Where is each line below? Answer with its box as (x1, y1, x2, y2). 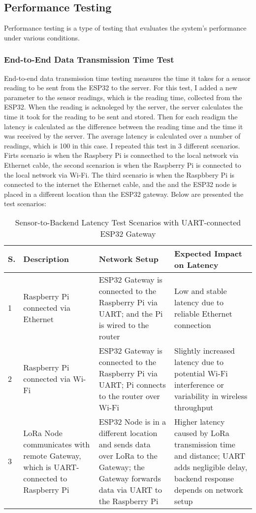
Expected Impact (174, 247, 242, 259)
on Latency (174, 258, 219, 270)
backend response (174, 472, 234, 484)
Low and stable (174, 285, 227, 296)
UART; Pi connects (98, 378, 166, 390)
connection (174, 319, 211, 330)
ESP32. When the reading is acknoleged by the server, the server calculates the (4, 102, 243, 112)
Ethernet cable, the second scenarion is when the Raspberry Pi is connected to (4, 159, 241, 170)
